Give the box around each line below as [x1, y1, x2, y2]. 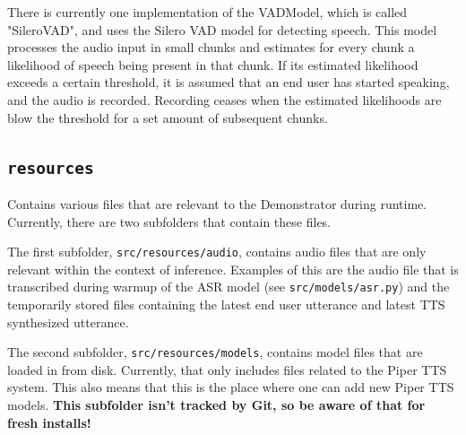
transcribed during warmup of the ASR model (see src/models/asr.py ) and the [7, 277, 450, 296]
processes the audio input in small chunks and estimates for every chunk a [7, 38, 415, 57]
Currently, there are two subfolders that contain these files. [7, 212, 332, 231]
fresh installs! [7, 413, 91, 431]
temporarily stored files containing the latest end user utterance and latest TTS [7, 295, 445, 314]
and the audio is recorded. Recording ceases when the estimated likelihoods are [7, 90, 442, 109]
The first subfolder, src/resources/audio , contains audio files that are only [7, 242, 427, 261]
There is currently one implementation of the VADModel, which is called [7, 3, 408, 21]
